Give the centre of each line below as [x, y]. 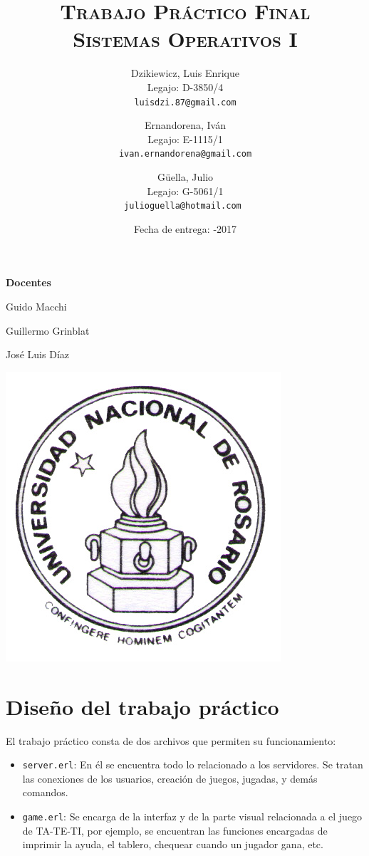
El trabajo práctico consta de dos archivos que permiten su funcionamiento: [171, 740]
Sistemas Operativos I [185, 39]
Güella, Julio [185, 177]
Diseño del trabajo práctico [142, 706]
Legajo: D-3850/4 [185, 87]
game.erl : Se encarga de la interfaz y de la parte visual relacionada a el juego [192, 816]
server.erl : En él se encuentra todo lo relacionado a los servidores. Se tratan [193, 764]
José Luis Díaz [37, 354]
